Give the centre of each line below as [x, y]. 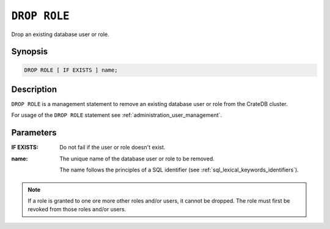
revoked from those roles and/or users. [77, 209]
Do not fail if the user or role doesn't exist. [112, 148]
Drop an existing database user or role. [60, 34]
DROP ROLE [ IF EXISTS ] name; [71, 70]
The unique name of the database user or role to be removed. [137, 159]
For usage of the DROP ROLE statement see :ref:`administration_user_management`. [117, 115]
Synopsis [30, 52]
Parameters [34, 133]
